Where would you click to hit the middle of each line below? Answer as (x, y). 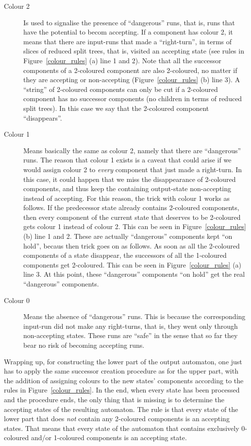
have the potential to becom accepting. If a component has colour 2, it (128, 32)
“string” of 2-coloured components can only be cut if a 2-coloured (121, 89)
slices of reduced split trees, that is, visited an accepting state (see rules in (134, 51)
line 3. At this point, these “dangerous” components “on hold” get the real (134, 274)
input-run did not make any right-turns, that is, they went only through (131, 326)
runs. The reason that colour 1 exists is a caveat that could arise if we (127, 160)
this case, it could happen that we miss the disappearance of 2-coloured (130, 179)
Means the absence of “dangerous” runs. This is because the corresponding (134, 316)
